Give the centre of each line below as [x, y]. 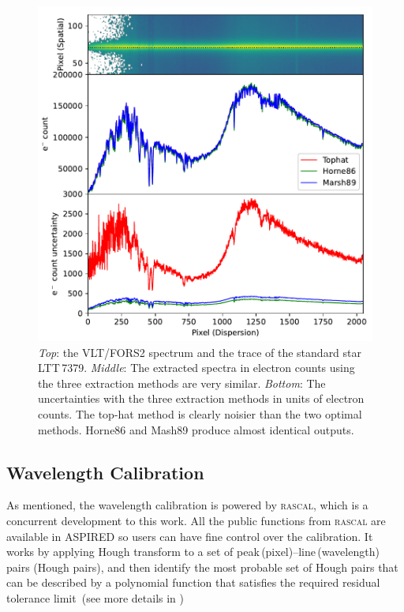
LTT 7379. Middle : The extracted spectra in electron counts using [196, 368]
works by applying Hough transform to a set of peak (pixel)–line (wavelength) [193, 552]
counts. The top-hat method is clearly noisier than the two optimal [200, 413]
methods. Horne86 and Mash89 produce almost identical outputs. [196, 429]
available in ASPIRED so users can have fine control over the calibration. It [190, 536]
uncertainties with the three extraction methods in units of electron [201, 398]
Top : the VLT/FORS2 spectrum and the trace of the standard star [200, 352]
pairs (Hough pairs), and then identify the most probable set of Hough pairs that [202, 567]
